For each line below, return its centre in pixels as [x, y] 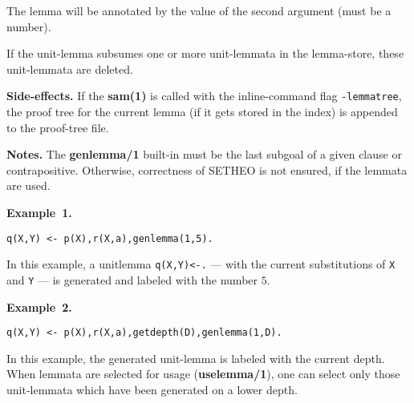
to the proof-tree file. [58, 127]
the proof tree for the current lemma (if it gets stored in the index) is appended [202, 112]
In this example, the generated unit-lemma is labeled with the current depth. [196, 358]
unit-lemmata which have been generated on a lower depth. [152, 389]
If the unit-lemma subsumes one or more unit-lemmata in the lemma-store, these [205, 53]
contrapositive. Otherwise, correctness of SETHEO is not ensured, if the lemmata [207, 169]
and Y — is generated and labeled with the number [132, 279]
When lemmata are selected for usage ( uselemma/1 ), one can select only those [203, 374]
